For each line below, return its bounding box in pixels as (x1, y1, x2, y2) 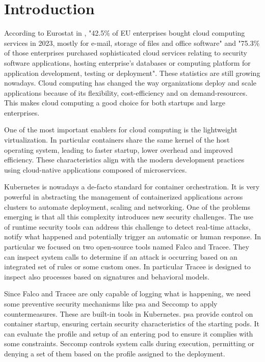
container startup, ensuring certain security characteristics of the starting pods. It (4, 318, 259, 329)
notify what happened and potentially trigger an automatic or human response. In (4, 231, 261, 242)
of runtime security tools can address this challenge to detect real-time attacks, (4, 221, 251, 232)
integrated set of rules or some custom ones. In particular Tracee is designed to (4, 261, 251, 272)
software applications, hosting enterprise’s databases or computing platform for (4, 57, 251, 68)
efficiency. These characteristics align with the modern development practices (4, 154, 245, 165)
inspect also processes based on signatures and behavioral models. (4, 271, 209, 282)
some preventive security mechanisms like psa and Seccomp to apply (4, 298, 218, 309)
